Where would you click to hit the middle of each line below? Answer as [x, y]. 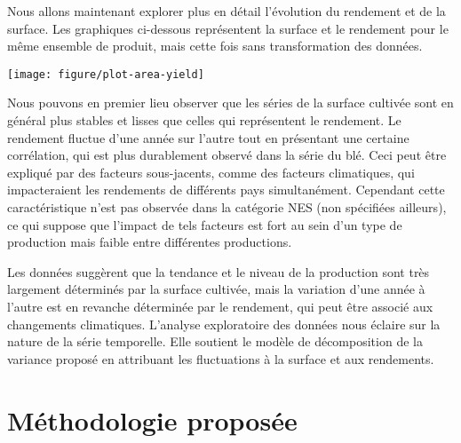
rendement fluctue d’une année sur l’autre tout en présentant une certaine [208, 137]
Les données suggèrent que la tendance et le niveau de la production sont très [219, 271]
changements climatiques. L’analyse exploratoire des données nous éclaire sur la [224, 324]
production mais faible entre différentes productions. [150, 242]
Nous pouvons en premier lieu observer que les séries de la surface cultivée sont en [230, 103]
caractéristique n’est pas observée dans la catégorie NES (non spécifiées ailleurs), [227, 207]
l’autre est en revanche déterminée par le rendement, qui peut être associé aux [220, 306]
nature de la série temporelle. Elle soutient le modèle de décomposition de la [215, 341]
